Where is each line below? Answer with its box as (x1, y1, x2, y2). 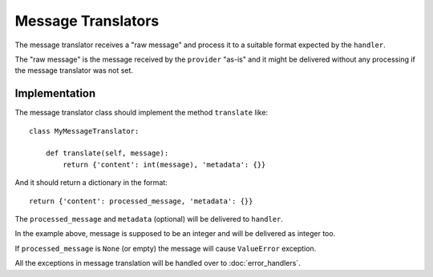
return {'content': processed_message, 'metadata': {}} (29, 196, 253, 206)
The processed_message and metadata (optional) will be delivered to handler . (14, 214, 284, 223)
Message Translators (14, 12, 160, 30)
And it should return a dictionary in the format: (14, 178, 168, 187)
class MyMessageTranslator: (29, 126, 140, 135)
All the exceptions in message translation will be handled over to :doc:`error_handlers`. (14, 259, 301, 268)
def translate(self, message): (45, 149, 169, 158)
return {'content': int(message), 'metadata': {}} (63, 160, 266, 169)
